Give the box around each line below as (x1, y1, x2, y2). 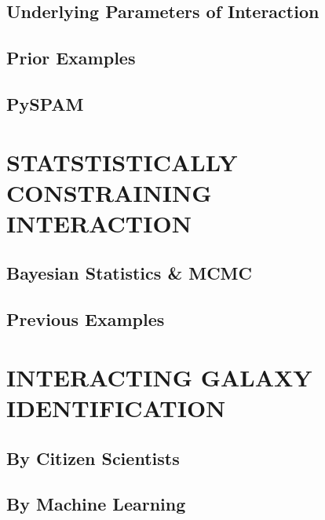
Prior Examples (6, 46, 136, 70)
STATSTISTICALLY (6, 145, 238, 178)
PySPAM (6, 91, 84, 115)
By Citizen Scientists (6, 445, 180, 470)
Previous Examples (6, 307, 165, 331)
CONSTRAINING (6, 176, 212, 208)
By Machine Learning (6, 492, 186, 516)
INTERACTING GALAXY (6, 361, 312, 393)
